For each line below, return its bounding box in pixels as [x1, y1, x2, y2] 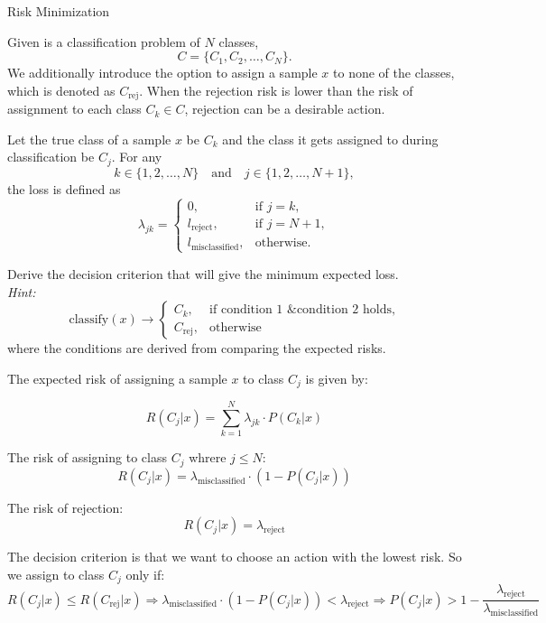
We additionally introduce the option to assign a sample [7, 63, 318, 82]
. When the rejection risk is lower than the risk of [139, 80, 413, 99]
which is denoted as [7, 80, 116, 99]
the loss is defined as [7, 179, 121, 198]
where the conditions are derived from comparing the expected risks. [7, 339, 386, 358]
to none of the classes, [333, 63, 455, 82]
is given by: [305, 368, 368, 387]
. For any [111, 147, 162, 166]
